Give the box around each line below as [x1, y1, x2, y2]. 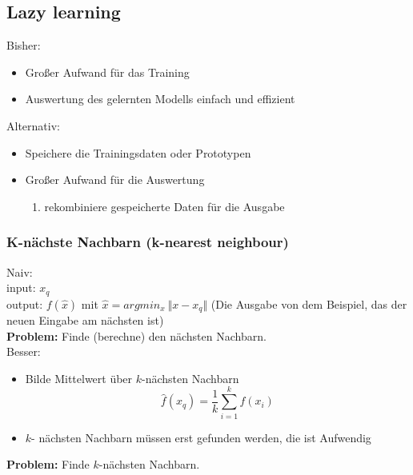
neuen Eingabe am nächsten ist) [6, 312, 164, 329]
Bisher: [6, 37, 41, 54]
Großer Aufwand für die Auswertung [25, 171, 205, 188]
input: [6, 279, 36, 296]
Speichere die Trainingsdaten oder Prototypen [25, 144, 251, 161]
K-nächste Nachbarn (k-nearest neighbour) [6, 232, 289, 252]
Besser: [6, 343, 41, 360]
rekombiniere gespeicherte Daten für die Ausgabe [44, 198, 285, 214]
